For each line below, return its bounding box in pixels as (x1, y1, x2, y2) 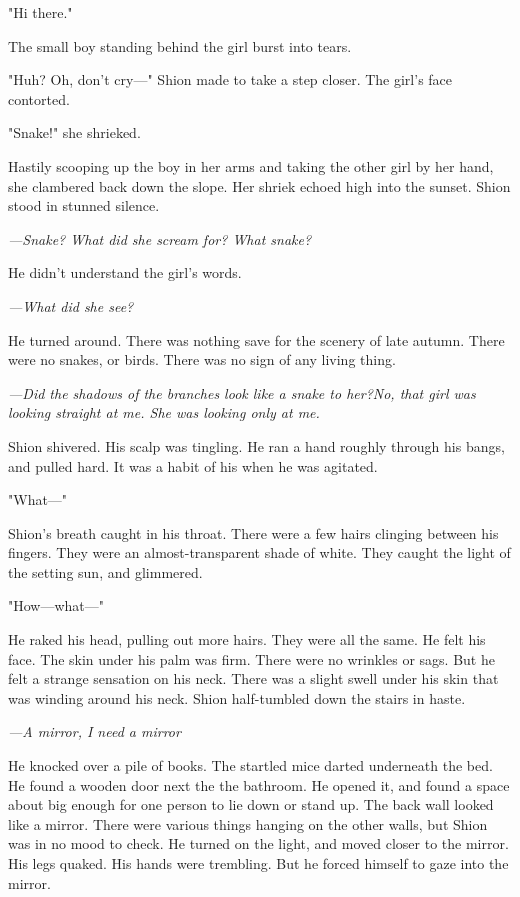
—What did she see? (8, 295, 134, 316)
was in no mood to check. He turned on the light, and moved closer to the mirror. (8, 833, 509, 854)
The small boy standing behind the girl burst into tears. (8, 35, 352, 56)
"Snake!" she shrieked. (8, 122, 141, 143)
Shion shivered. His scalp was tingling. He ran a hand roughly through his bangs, (8, 435, 505, 456)
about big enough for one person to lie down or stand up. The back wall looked (8, 794, 494, 815)
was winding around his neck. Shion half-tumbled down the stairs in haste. (8, 687, 466, 708)
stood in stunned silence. (8, 195, 160, 216)
